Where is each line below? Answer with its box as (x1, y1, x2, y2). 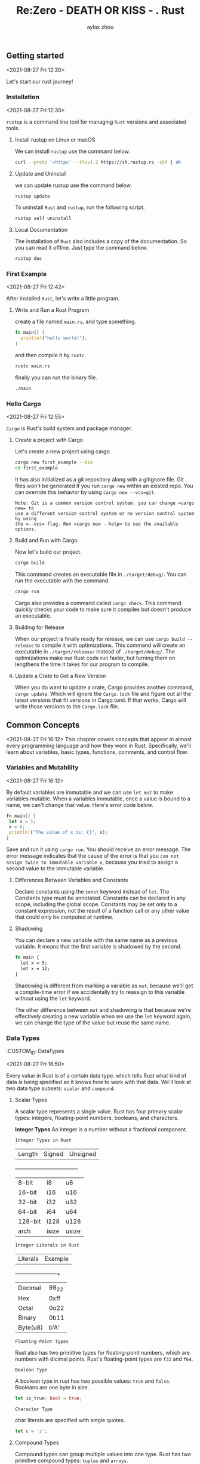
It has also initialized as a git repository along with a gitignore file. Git (14, 475, 184, 483)
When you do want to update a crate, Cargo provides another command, (14, 683, 194, 690)
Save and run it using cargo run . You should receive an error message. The (6, 846, 191, 853)
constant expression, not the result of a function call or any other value (14, 907, 190, 914)
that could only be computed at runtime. (14, 913, 114, 920)
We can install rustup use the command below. (14, 148, 130, 155)
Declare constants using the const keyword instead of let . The (14, 888, 170, 895)
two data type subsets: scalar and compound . (6, 1085, 115, 1092)
